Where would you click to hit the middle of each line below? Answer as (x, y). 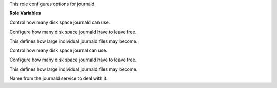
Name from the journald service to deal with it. (58, 78)
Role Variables (25, 13)
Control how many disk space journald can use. (60, 22)
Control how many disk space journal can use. (58, 50)
